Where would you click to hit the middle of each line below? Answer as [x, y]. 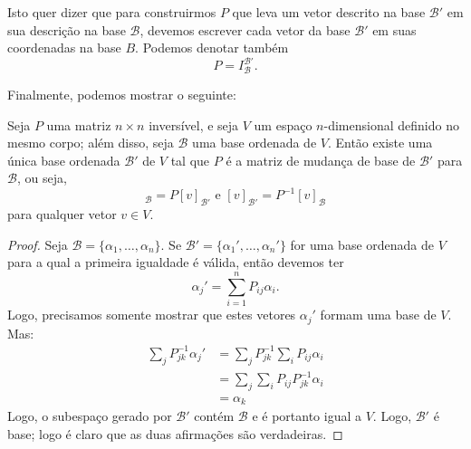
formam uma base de [378, 315]
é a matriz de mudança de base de [321, 160]
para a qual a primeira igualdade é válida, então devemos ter [176, 262]
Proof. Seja [38, 244]
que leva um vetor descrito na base [329, 12]
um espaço [283, 124]
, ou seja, [42, 178]
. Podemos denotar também [212, 48]
